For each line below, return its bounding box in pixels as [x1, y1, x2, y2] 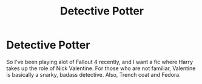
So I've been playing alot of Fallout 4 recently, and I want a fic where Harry [6, 58, 193, 65]
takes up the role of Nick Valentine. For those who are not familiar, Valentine [6, 65, 196, 72]
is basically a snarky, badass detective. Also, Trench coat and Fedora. [6, 71, 181, 78]
